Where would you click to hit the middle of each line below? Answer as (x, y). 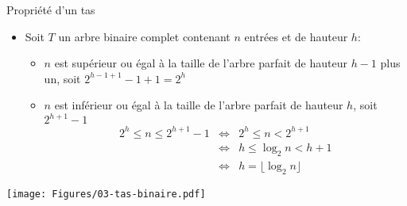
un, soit (62, 78)
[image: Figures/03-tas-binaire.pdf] (106, 194)
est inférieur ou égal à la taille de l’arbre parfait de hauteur (199, 105)
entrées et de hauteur (296, 36)
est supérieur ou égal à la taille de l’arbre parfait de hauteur (201, 63)
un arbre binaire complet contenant (144, 36)
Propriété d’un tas (51, 10)
